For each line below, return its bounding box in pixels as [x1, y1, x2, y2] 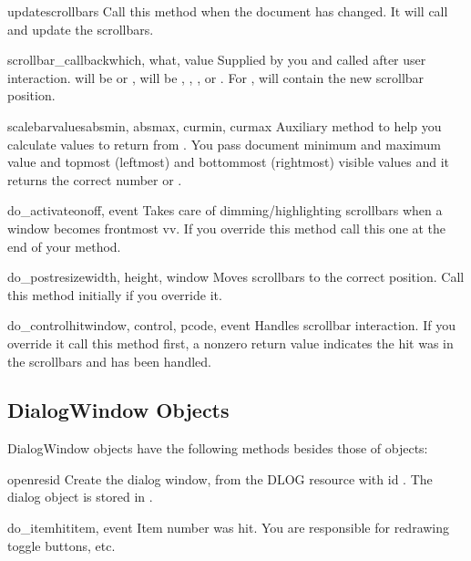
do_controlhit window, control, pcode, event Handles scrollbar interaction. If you [7, 316, 456, 335]
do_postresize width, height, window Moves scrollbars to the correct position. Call [7, 267, 465, 286]
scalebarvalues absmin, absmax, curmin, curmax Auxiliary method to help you [7, 116, 442, 135]
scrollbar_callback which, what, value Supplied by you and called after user [7, 50, 426, 69]
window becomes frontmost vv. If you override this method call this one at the [7, 218, 446, 237]
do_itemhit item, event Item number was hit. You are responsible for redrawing [7, 518, 450, 537]
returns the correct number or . [7, 170, 182, 189]
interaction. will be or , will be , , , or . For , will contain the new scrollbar [7, 68, 425, 87]
